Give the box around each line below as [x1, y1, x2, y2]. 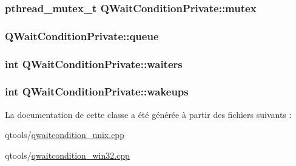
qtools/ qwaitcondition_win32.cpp [5, 148, 130, 161]
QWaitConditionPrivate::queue [5, 28, 159, 43]
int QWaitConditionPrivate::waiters [5, 56, 183, 71]
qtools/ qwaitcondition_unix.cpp [5, 128, 124, 141]
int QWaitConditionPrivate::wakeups [5, 84, 189, 99]
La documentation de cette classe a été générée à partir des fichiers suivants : [5, 108, 292, 120]
